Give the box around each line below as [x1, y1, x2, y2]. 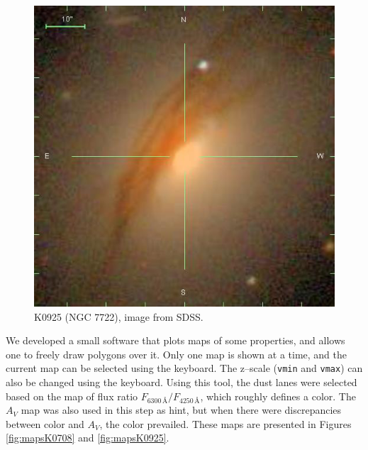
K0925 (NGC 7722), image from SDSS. [34, 309, 203, 324]
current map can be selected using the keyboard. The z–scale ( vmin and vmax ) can [6, 361, 363, 375]
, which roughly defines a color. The [200, 388, 356, 403]
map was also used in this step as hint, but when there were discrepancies [21, 402, 342, 417]
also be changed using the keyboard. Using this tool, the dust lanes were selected [6, 375, 357, 390]
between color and [6, 416, 84, 431]
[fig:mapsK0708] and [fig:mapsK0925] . [6, 430, 169, 445]
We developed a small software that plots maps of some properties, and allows [6, 333, 345, 348]
